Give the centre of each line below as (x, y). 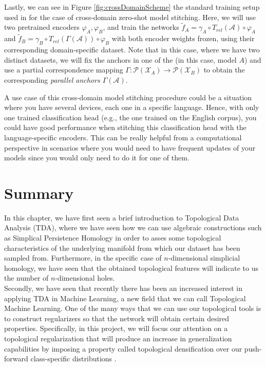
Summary (39, 192)
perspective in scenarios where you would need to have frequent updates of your (130, 147)
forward (16, 359)
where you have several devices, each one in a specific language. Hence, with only (132, 107)
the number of (26, 278)
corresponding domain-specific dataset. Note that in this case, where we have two (132, 50)
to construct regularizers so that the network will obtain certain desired (117, 318)
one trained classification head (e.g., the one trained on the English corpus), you (130, 117)
